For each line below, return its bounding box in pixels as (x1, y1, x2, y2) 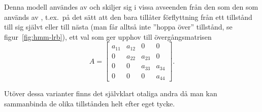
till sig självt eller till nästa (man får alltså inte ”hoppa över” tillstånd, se (4, 21, 233, 32)
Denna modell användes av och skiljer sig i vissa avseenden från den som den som (4, 2, 258, 12)
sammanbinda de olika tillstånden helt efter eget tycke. (4, 98, 175, 108)
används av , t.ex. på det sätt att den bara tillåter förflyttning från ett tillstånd (4, 11, 252, 22)
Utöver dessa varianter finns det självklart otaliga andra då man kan (4, 88, 217, 99)
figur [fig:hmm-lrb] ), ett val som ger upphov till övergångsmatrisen (4, 31, 212, 42)
